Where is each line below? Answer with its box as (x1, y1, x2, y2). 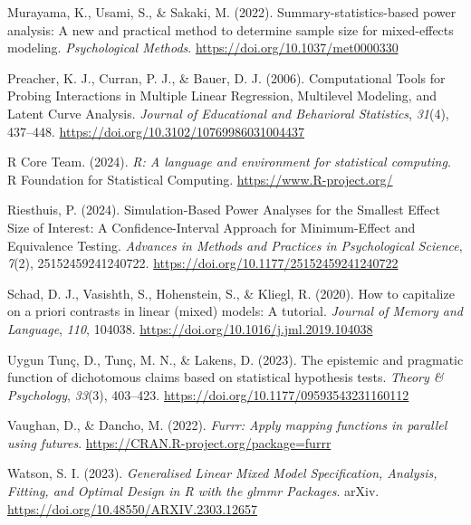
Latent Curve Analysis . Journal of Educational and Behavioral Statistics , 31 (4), (7, 103, 449, 122)
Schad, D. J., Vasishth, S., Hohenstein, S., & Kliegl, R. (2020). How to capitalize (7, 283, 455, 302)
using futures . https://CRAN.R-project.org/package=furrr (7, 433, 332, 452)
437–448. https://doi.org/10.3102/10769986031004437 (7, 121, 304, 140)
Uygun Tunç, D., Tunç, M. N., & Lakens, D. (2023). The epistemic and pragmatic (7, 349, 464, 368)
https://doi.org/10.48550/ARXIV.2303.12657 (7, 499, 258, 518)
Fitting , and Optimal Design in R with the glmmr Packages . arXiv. (7, 482, 380, 501)
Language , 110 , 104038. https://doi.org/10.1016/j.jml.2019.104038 (7, 319, 373, 338)
